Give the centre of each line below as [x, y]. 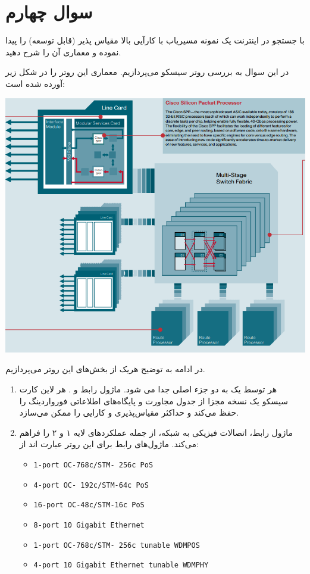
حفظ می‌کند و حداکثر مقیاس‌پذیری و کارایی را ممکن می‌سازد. [129, 412]
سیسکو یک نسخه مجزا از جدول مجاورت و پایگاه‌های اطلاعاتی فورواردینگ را [154, 400]
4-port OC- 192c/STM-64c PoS [91, 485]
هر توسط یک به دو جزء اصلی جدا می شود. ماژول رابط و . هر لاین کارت [148, 389]
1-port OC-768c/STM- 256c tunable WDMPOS [117, 545]
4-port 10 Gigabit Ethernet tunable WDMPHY [121, 565]
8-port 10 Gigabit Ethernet [89, 525]
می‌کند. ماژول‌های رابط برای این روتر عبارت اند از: [109, 444]
